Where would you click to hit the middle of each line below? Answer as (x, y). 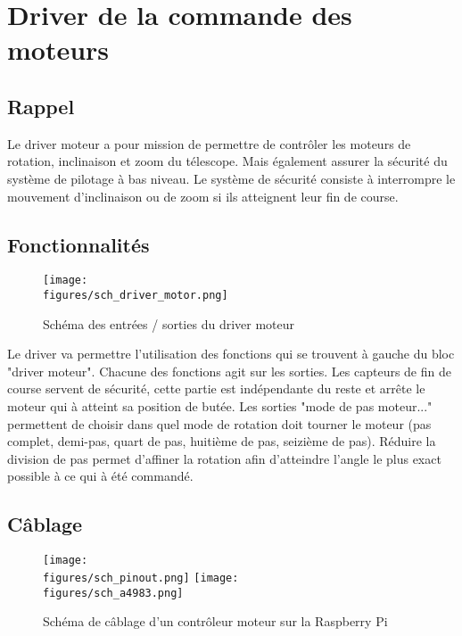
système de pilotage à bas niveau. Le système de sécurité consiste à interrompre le (231, 178)
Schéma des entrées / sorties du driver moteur (169, 323)
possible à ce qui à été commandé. (100, 476)
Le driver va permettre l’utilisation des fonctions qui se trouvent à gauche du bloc (231, 354)
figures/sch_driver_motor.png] (136, 295)
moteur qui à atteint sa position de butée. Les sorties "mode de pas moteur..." (220, 406)
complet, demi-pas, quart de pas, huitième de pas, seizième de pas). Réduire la (222, 441)
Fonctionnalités (78, 244)
